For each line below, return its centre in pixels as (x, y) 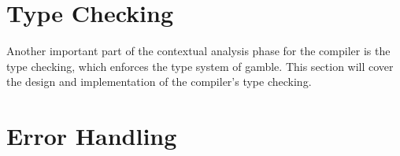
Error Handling (92, 136)
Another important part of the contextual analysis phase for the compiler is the (198, 51)
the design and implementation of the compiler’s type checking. (159, 82)
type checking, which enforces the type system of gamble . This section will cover (200, 66)
